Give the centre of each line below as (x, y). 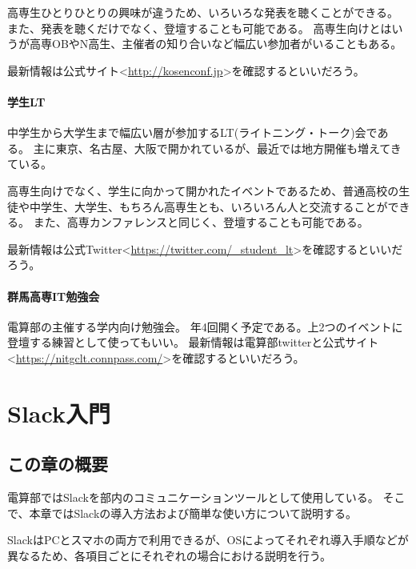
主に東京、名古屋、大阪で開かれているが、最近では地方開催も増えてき (217, 148)
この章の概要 (58, 464)
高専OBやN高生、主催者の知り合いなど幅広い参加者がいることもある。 (216, 44)
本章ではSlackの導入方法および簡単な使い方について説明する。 (193, 513)
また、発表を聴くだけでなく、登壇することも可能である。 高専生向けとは (200, 28)
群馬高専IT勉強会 (54, 296)
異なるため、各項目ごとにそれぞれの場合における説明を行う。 (169, 555)
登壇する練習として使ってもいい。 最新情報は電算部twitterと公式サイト (193, 342)
